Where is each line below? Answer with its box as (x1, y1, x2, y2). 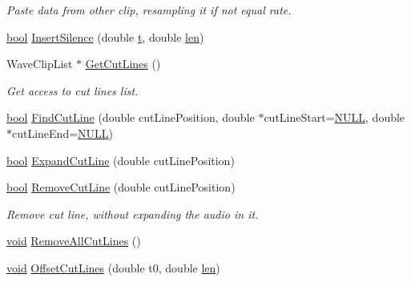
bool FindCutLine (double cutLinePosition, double (6, 109, 255, 126)
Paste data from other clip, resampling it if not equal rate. (6, 2, 292, 18)
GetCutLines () (85, 55, 161, 72)
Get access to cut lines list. (6, 82, 139, 99)
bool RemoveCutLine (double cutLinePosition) (6, 179, 236, 195)
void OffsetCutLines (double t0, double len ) (6, 259, 220, 276)
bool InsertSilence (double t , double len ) (6, 28, 204, 45)
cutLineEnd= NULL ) (12, 124, 114, 141)
